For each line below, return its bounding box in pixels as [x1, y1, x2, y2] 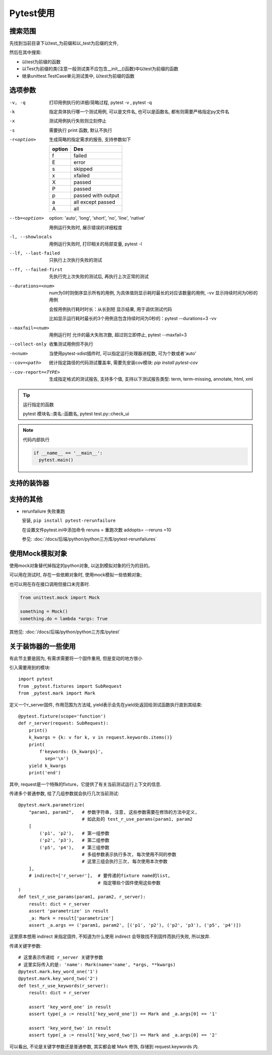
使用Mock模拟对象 [9, 549, 67, 558]
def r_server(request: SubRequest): [18, 720, 109, 726]
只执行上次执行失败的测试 [49, 257, 102, 263]
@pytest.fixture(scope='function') [18, 714, 106, 719]
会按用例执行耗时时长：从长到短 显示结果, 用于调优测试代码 [49, 306, 172, 312]
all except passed [74, 198, 115, 206]
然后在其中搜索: [9, 49, 42, 56]
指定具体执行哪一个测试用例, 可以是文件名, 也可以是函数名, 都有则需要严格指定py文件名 [49, 109, 230, 115]
